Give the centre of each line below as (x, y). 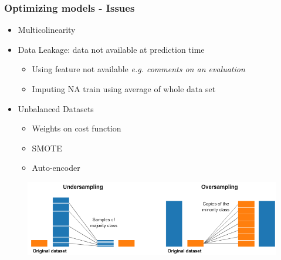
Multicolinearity (47, 30)
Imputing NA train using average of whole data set (124, 89)
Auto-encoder (56, 168)
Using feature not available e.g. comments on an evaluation (138, 69)
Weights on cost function (77, 128)
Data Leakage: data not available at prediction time (111, 49)
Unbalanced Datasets (56, 108)
